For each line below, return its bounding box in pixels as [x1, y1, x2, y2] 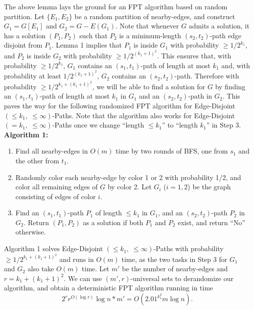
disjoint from [4, 40, 43, 50]
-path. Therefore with [174, 71, 239, 81]
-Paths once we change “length [52, 120, 144, 130]
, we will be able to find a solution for [92, 81, 206, 91]
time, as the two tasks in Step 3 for [121, 254, 228, 264]
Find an [15, 207, 39, 218]
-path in [188, 91, 212, 101]
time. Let [82, 263, 110, 274]
